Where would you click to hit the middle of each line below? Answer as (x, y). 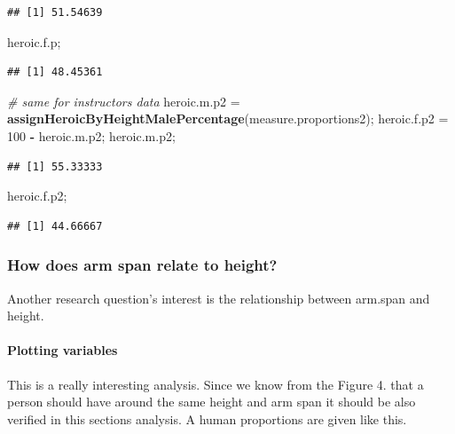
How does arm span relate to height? (142, 265)
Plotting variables (63, 350)
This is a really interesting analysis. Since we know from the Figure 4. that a (216, 384)
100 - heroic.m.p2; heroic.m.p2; (91, 135)
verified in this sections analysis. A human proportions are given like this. (207, 418)
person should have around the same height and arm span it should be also (212, 402)
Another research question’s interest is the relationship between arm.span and (219, 298)
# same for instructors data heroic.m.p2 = (124, 101)
